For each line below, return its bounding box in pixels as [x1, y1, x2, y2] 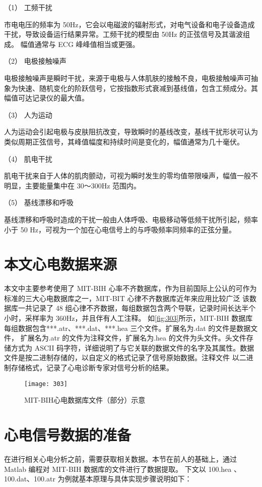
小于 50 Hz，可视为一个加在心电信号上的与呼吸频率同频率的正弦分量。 [4, 224, 236, 234]
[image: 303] [24, 380, 68, 387]
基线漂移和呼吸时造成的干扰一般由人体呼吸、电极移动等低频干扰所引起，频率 [4, 214, 258, 224]
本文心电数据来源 [4, 254, 117, 274]
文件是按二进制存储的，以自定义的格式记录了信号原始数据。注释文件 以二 [4, 352, 246, 363]
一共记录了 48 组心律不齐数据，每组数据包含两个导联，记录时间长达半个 [18, 303, 256, 313]
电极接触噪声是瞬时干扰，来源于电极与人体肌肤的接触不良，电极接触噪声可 [4, 72, 251, 83]
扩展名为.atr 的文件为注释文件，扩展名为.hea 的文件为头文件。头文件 [20, 332, 246, 343]
